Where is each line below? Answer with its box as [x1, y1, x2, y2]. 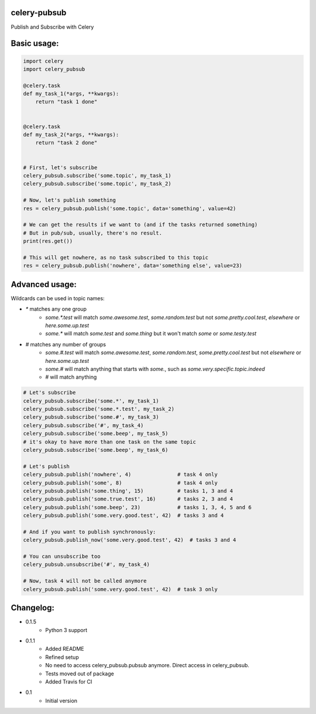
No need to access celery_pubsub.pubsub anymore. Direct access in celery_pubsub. [45, 662, 250, 669]
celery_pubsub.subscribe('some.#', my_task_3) [23, 414, 159, 421]
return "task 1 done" [35, 98, 98, 105]
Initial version [45, 697, 78, 704]
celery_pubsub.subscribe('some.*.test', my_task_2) [23, 406, 175, 413]
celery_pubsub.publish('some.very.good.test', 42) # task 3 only [23, 586, 218, 592]
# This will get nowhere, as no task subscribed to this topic [23, 254, 209, 260]
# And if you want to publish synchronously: [23, 528, 156, 535]
